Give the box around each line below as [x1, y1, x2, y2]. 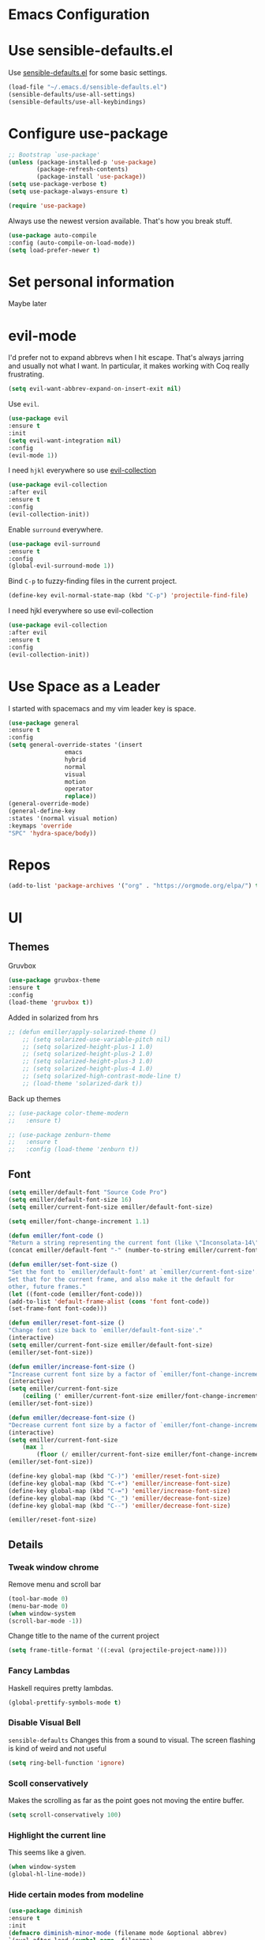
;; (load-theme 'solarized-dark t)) [22, 1079, 144, 1087]
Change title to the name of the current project [8, 1631, 159, 1641]
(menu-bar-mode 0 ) [8, 1602, 69, 1610]
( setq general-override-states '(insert [8, 741, 144, 749]
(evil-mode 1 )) [8, 451, 58, 460]
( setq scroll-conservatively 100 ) [8, 1810, 122, 1819]
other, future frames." [8, 1283, 87, 1290]
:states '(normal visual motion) [8, 814, 118, 822]
